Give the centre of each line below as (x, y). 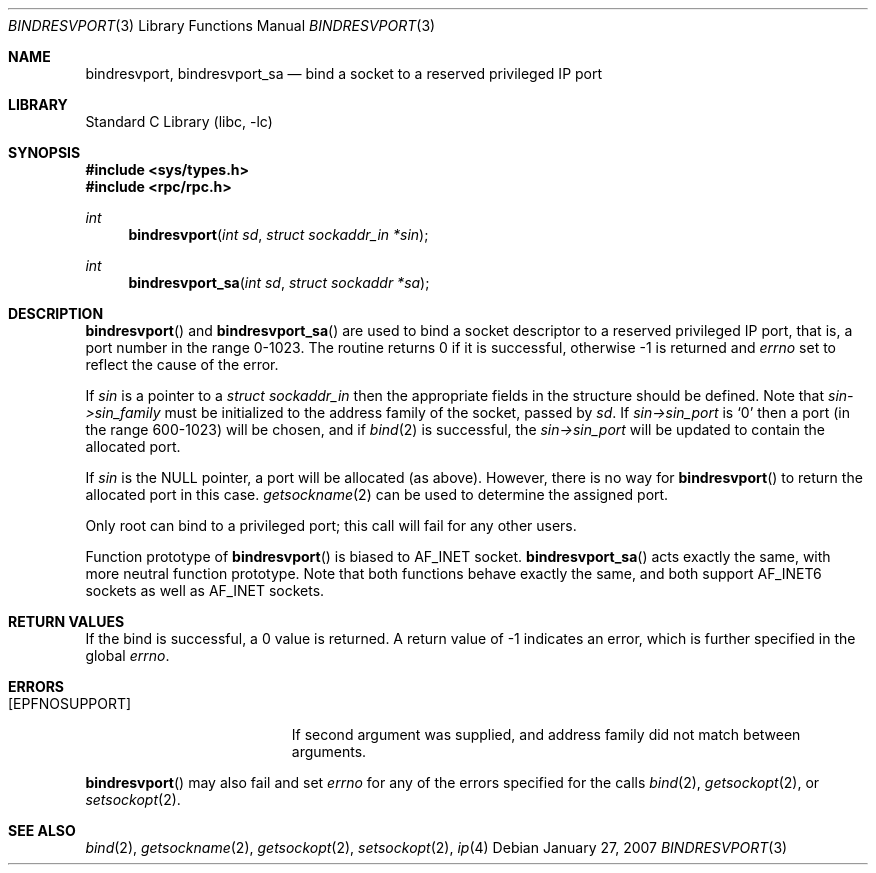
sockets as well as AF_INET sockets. (205, 590)
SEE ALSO (42, 830)
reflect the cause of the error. (182, 364)
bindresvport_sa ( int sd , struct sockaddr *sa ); (279, 282)
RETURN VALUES (66, 621)
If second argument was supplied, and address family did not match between (546, 734)
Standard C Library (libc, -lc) (179, 121)
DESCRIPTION (56, 313)
